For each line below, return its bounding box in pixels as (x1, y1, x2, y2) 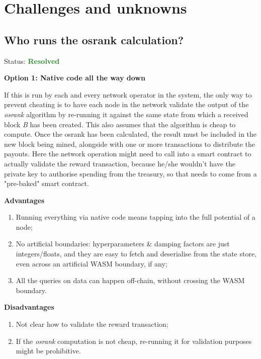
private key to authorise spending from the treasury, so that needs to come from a (4, 168, 257, 178)
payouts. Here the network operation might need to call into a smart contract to (4, 148, 251, 159)
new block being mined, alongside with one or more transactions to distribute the (4, 138, 255, 149)
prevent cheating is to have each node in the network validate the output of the (4, 99, 249, 110)
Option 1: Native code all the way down (4, 72, 145, 83)
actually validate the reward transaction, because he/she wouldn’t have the (4, 158, 236, 168)
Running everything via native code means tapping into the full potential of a (16, 212, 255, 222)
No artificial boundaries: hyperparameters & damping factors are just (16, 238, 230, 249)
